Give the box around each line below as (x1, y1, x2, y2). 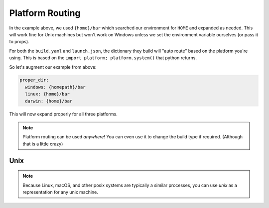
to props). (9, 39, 29, 45)
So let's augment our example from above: (9, 64, 97, 70)
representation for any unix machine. (22, 189, 98, 195)
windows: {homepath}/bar (25, 84, 86, 90)
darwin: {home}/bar (25, 98, 73, 104)
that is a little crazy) (22, 141, 63, 147)
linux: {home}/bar (25, 91, 70, 97)
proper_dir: (19, 77, 49, 83)
